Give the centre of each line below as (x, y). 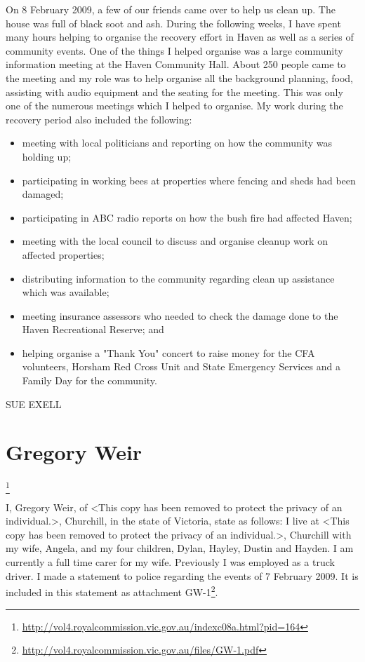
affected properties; (63, 254)
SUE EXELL (34, 404)
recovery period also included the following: (99, 119)
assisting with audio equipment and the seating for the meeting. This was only (174, 92)
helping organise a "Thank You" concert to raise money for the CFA (168, 352)
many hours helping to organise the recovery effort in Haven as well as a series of (180, 37)
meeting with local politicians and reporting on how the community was (177, 143)
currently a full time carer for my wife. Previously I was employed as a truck (170, 562)
